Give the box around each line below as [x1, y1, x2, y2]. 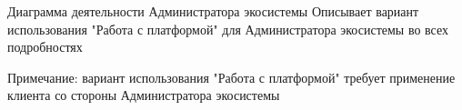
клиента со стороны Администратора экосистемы [7, 85, 280, 105]
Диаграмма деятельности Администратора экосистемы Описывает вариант [7, 2, 419, 20]
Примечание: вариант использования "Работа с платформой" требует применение [7, 67, 456, 86]
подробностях [7, 37, 83, 56]
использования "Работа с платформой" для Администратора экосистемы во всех [7, 19, 449, 38]
